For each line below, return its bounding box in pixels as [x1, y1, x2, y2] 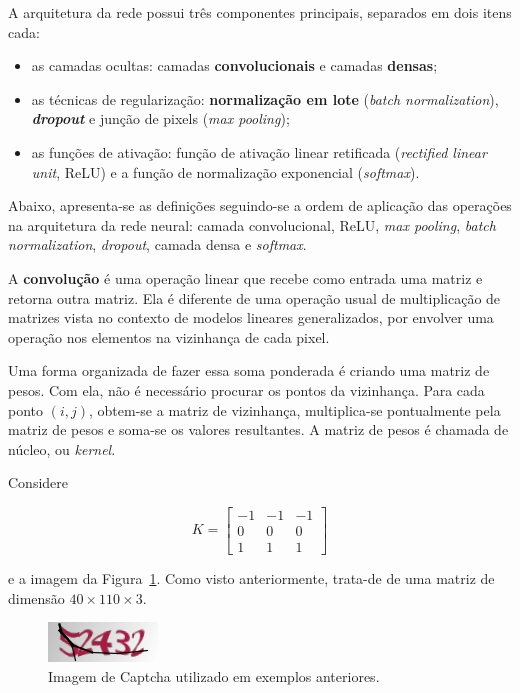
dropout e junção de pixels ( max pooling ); [31, 108, 290, 129]
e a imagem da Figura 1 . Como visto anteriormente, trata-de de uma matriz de [8, 567, 495, 588]
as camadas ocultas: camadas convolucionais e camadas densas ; [31, 55, 438, 76]
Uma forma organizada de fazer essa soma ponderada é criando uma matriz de [8, 360, 490, 381]
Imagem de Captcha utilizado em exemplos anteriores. [48, 665, 380, 686]
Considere [8, 472, 69, 493]
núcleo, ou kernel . [8, 438, 116, 459]
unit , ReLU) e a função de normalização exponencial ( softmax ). [31, 161, 420, 182]
